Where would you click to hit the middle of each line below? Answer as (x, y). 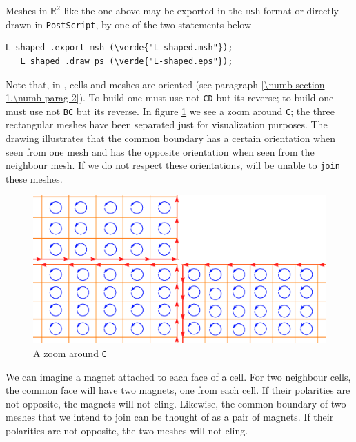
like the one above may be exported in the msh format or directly (201, 10)
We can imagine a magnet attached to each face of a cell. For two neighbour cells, (178, 376)
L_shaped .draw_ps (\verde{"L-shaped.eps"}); (127, 61)
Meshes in (27, 10)
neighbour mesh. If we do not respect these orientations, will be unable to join (173, 165)
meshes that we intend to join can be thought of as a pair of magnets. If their (170, 417)
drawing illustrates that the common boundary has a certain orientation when (171, 138)
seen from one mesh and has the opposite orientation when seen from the (160, 151)
